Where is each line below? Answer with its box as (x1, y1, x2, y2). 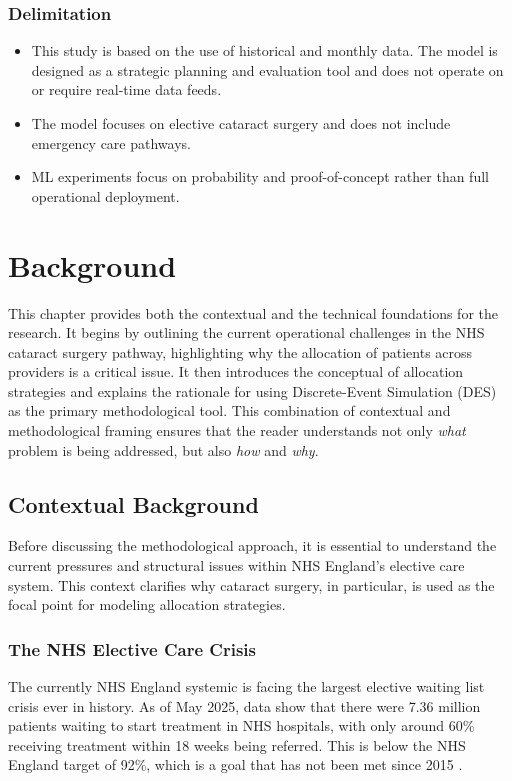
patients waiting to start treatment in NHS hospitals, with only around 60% (8, 715, 475, 736)
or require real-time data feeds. (31, 79, 222, 100)
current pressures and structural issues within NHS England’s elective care (8, 555, 465, 576)
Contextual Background (8, 488, 259, 519)
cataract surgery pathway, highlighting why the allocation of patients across (8, 341, 473, 362)
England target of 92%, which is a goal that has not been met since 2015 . (8, 754, 463, 775)
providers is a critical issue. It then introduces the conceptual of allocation (8, 361, 464, 382)
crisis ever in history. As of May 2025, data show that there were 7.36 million (8, 695, 481, 716)
